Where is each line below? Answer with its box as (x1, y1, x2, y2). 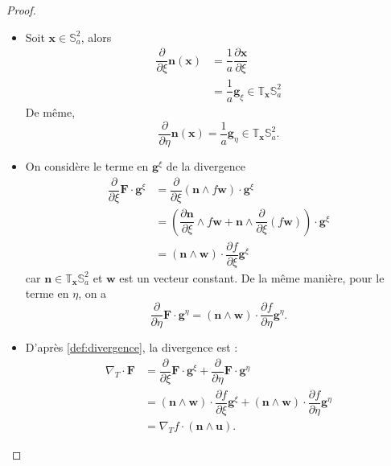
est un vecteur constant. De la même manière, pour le (119, 269, 385, 286)
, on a (78, 285, 107, 302)
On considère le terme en (25, 158, 149, 175)
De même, (25, 104, 76, 121)
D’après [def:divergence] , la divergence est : (25, 339, 238, 356)
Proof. (6, 2, 36, 18)
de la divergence (166, 158, 245, 175)
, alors (80, 28, 112, 45)
